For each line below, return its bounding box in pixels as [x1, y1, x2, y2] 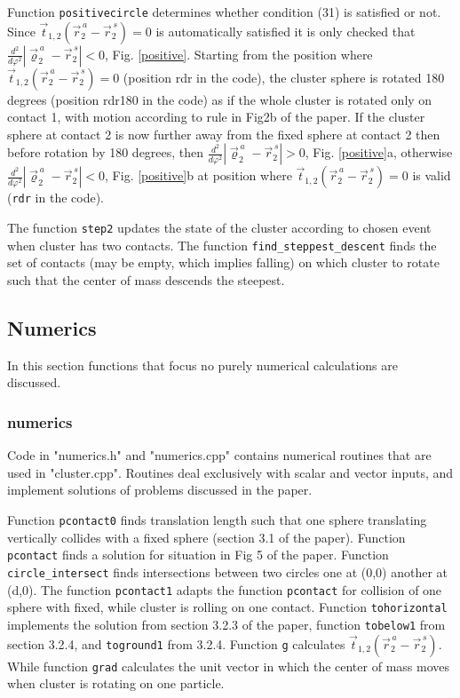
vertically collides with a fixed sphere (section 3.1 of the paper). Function [7, 527, 406, 546]
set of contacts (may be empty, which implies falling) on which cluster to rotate [7, 253, 440, 272]
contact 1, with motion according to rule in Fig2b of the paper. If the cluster [7, 107, 425, 126]
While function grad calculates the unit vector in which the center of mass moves [7, 656, 449, 675]
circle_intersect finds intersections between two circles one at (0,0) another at [7, 562, 448, 581]
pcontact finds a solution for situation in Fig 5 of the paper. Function [7, 545, 389, 564]
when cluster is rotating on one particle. [7, 674, 225, 693]
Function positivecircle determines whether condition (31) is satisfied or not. [7, 3, 441, 20]
